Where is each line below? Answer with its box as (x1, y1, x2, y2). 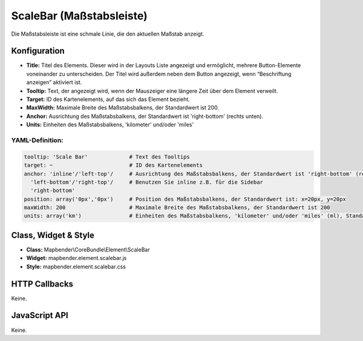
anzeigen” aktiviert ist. (26, 79, 82, 86)
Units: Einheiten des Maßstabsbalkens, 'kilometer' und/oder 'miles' (26, 121, 194, 128)
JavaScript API (11, 310, 69, 320)
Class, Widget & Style (11, 230, 95, 240)
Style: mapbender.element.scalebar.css (26, 263, 126, 270)
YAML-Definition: (11, 136, 64, 145)
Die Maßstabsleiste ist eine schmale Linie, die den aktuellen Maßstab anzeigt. (11, 30, 204, 37)
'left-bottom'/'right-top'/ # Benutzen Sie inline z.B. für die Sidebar (30, 178, 263, 186)
